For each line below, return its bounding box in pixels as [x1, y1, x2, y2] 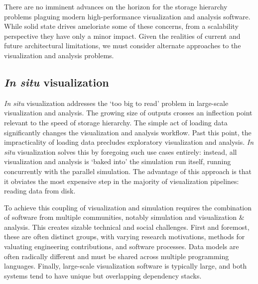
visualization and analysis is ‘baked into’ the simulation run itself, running [4, 156, 231, 167]
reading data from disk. [4, 186, 76, 196]
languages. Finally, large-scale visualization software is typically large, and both [4, 261, 247, 271]
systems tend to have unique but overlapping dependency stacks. [4, 270, 202, 281]
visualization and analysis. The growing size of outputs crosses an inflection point [4, 107, 253, 118]
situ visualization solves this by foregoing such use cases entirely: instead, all [4, 146, 237, 157]
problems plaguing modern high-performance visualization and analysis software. [4, 11, 251, 21]
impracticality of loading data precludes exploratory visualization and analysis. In [4, 137, 254, 147]
